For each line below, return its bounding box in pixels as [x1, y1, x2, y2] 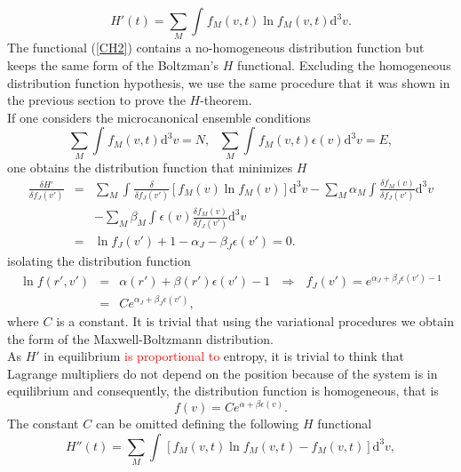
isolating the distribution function [7, 252, 191, 270]
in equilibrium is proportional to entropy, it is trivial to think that [44, 347, 405, 365]
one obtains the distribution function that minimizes [7, 157, 293, 176]
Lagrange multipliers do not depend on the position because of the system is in [7, 364, 438, 382]
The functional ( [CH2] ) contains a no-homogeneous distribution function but [7, 38, 425, 57]
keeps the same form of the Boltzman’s [7, 55, 219, 74]
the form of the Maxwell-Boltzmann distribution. [7, 329, 274, 348]
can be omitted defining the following [95, 414, 299, 433]
